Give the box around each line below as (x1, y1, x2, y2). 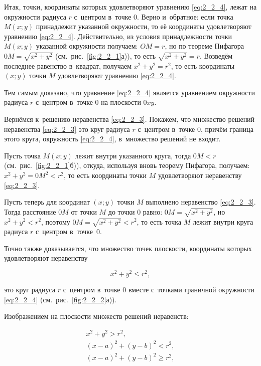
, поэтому (41, 216, 70, 227)
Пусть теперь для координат (4, 197, 90, 207)
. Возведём (199, 50, 233, 61)
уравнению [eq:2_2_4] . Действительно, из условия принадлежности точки (4, 31, 232, 41)
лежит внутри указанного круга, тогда (75, 150, 191, 160)
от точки (71, 206, 97, 217)
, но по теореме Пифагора (165, 41, 244, 51)
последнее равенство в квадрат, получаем (4, 60, 132, 71)
